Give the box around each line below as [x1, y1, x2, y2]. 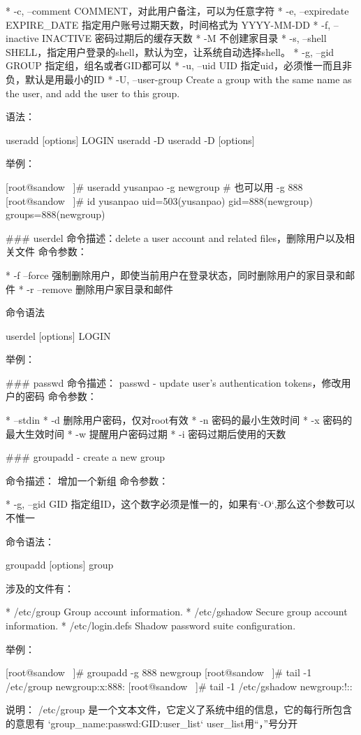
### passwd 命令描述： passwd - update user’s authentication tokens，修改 [6, 375, 341, 390]
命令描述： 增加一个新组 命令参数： [6, 473, 169, 487]
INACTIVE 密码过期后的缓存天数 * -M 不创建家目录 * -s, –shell [42, 31, 327, 45]
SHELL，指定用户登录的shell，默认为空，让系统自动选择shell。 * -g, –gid [6, 44, 334, 59]
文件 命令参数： [15, 244, 87, 259]
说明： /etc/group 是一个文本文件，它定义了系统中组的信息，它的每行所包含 [6, 702, 353, 717]
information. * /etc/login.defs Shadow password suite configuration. [6, 618, 296, 632]
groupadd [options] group [6, 557, 114, 572]
